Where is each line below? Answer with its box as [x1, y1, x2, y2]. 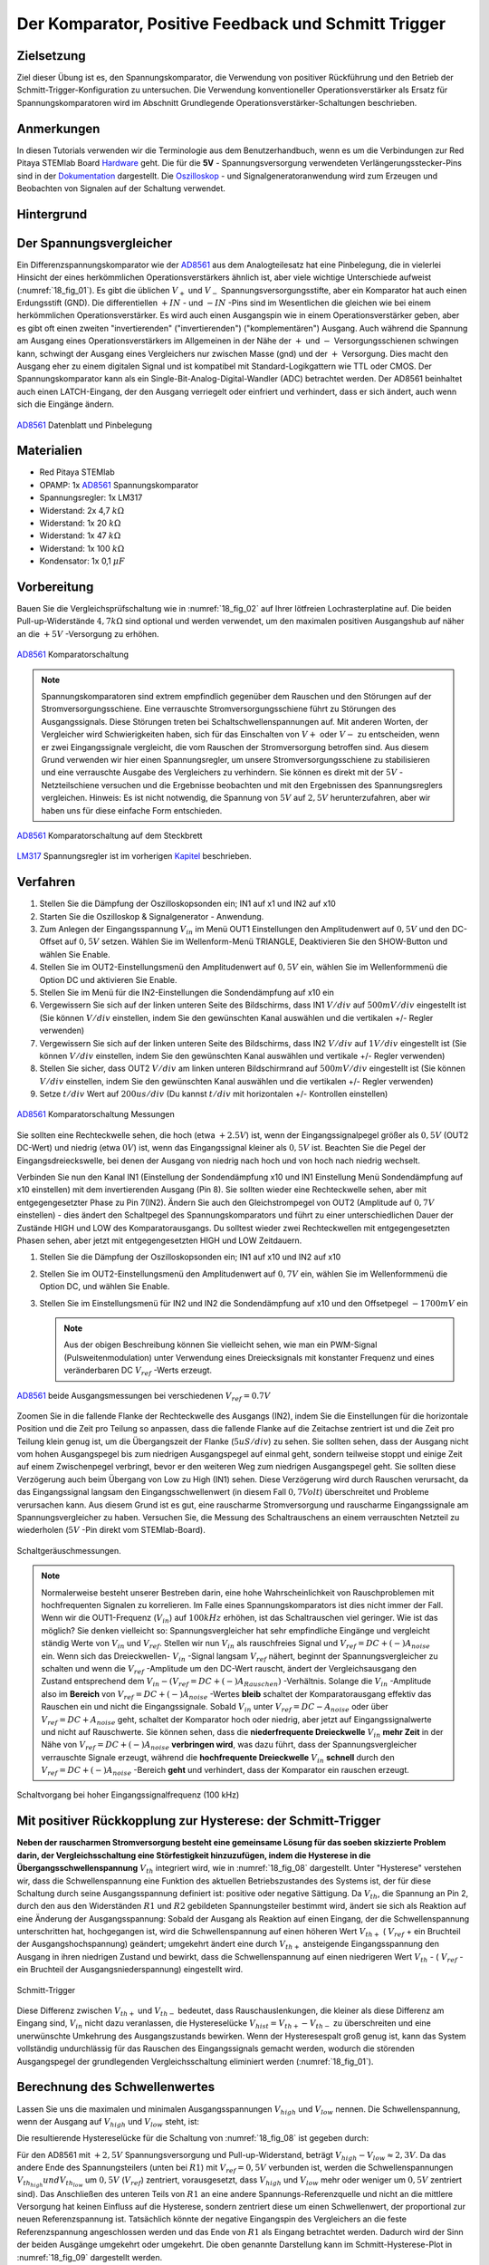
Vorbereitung [16, 579, 94, 594]
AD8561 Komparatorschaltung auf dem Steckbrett [16, 830, 203, 841]
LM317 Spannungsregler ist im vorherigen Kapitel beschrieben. [16, 851, 253, 862]
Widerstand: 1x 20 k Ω [39, 517, 121, 528]
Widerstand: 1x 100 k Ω [39, 543, 125, 554]
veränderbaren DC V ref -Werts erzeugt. [63, 1364, 213, 1377]
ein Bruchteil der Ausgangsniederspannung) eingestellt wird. [16, 1964, 244, 1975]
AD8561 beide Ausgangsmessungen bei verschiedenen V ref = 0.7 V [16, 1390, 271, 1403]
